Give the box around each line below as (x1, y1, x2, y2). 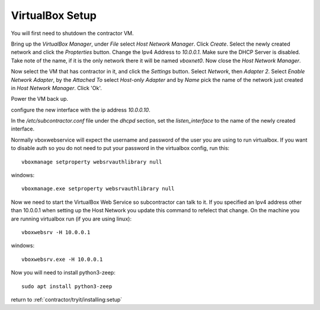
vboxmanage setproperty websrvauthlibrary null (21, 158, 162, 165)
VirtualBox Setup (11, 9, 97, 22)
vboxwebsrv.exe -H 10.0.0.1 (21, 255, 103, 263)
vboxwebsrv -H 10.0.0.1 (21, 229, 91, 235)
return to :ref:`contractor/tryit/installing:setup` (11, 296, 123, 303)
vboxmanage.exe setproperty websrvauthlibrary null (21, 186, 175, 192)
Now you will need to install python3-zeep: (11, 269, 116, 276)
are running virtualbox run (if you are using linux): (11, 215, 132, 222)
